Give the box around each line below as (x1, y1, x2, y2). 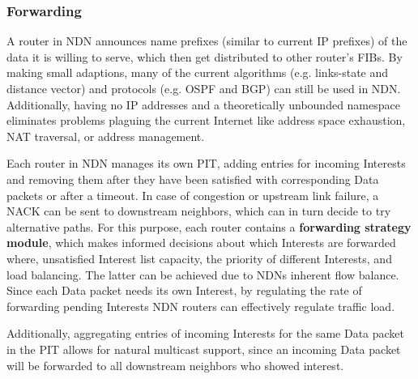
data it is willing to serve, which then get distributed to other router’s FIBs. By (6, 48, 403, 65)
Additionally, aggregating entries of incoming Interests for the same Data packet (6, 325, 405, 342)
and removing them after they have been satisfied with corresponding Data (6, 170, 379, 187)
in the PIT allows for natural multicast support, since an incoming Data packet (6, 340, 401, 357)
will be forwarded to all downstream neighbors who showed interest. (6, 356, 344, 373)
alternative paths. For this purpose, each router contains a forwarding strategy (6, 218, 412, 235)
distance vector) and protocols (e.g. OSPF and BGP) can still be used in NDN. (6, 80, 401, 96)
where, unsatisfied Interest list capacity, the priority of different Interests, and (6, 249, 392, 266)
